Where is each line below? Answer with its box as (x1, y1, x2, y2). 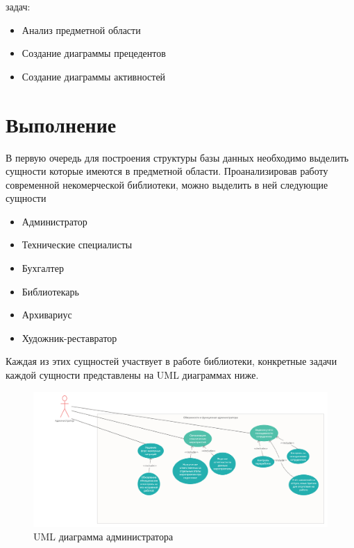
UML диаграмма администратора (33, 529, 174, 544)
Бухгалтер (22, 261, 64, 275)
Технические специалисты (22, 237, 133, 252)
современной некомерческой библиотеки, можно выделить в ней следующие (6, 177, 328, 191)
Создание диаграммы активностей (22, 69, 166, 83)
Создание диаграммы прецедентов (22, 46, 166, 60)
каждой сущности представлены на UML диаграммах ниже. (6, 368, 259, 382)
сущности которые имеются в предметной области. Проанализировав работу (6, 164, 328, 178)
